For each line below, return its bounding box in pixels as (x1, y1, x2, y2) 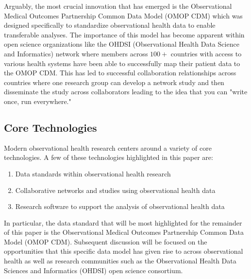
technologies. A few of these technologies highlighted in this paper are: (4, 152, 213, 162)
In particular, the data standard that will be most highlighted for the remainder (4, 217, 242, 227)
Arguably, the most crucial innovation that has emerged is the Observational (4, 1, 232, 11)
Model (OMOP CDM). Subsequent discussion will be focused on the (4, 236, 207, 246)
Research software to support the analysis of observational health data (15, 201, 225, 211)
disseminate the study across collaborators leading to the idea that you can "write (4, 87, 248, 97)
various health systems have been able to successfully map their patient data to (4, 58, 240, 68)
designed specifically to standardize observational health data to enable (4, 20, 216, 30)
